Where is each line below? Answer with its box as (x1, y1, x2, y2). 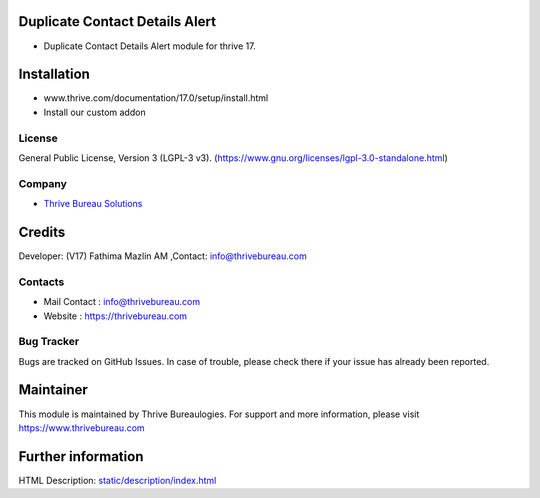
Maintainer (18, 381, 89, 399)
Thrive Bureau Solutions (43, 198, 143, 210)
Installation (18, 66, 90, 83)
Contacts (18, 275, 65, 289)
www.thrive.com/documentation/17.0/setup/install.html (43, 92, 269, 104)
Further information (18, 448, 144, 465)
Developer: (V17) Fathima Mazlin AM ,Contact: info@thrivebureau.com (18, 250, 307, 262)
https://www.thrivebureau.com (18, 421, 145, 434)
